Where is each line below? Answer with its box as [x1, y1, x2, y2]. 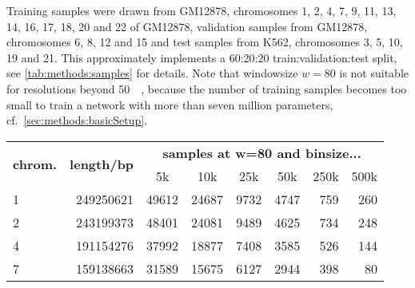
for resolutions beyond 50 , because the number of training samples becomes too [6, 80, 407, 97]
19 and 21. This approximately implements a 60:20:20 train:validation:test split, [6, 49, 397, 65]
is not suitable [339, 65, 409, 81]
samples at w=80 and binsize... [162, 143, 361, 162]
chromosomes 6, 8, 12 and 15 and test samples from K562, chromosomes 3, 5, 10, [6, 34, 403, 50]
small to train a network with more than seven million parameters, [6, 96, 333, 112]
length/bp [70, 155, 134, 174]
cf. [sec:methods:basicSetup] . [6, 112, 148, 128]
